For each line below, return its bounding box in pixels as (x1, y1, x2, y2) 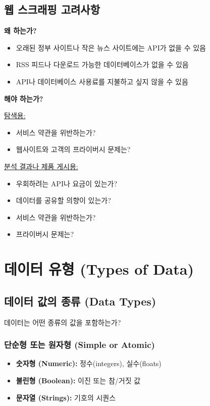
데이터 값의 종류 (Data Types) (4, 293, 156, 309)
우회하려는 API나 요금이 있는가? (16, 178, 118, 188)
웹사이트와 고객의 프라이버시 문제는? (16, 144, 131, 155)
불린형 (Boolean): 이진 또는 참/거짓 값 (16, 375, 141, 385)
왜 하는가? (4, 25, 37, 36)
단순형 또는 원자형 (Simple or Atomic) (4, 338, 155, 351)
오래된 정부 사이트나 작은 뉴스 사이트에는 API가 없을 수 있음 (16, 42, 206, 53)
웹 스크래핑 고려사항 (4, 2, 100, 17)
